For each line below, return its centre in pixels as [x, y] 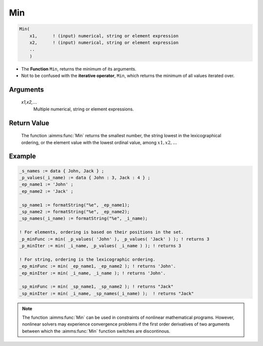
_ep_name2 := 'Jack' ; [46, 191]
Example [22, 156]
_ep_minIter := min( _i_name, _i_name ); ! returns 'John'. [93, 273]
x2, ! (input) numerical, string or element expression [104, 42]
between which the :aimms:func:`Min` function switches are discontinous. [96, 331]
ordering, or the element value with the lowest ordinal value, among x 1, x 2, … [99, 142]
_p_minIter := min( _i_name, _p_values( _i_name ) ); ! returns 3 [100, 246]
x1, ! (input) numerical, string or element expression [104, 36]
